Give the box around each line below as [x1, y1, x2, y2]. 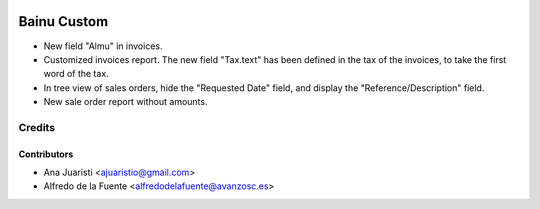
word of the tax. [43, 68, 109, 80]
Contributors [18, 148, 74, 160]
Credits [18, 120, 55, 134]
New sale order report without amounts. [43, 96, 208, 108]
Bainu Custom [18, 13, 109, 30]
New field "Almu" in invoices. [43, 40, 163, 52]
